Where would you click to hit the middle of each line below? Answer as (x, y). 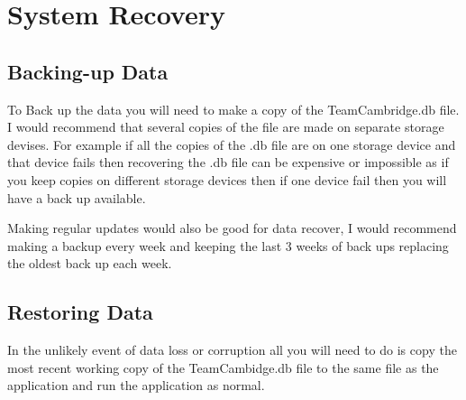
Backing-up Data (88, 71)
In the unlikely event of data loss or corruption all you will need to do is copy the (232, 350)
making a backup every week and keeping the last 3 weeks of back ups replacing (228, 245)
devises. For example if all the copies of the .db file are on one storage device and (232, 144)
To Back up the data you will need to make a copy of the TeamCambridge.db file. (233, 109)
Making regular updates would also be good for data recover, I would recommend (232, 228)
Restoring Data (80, 312)
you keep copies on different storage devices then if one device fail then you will (227, 179)
